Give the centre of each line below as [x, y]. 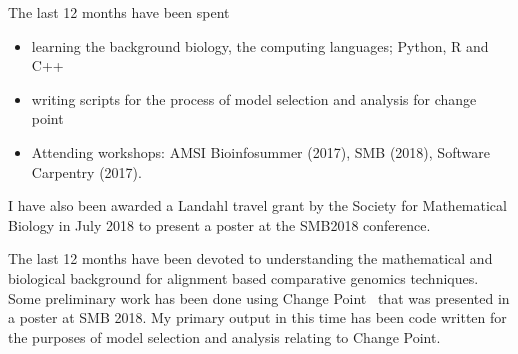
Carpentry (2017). [86, 171]
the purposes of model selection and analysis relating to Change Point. [224, 336]
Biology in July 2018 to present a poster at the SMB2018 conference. [219, 224]
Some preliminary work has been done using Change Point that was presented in [259, 297]
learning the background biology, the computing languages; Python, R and [260, 45]
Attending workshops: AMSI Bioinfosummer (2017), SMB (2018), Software [260, 151]
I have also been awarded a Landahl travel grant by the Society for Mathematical [257, 205]
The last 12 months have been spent [119, 12]
